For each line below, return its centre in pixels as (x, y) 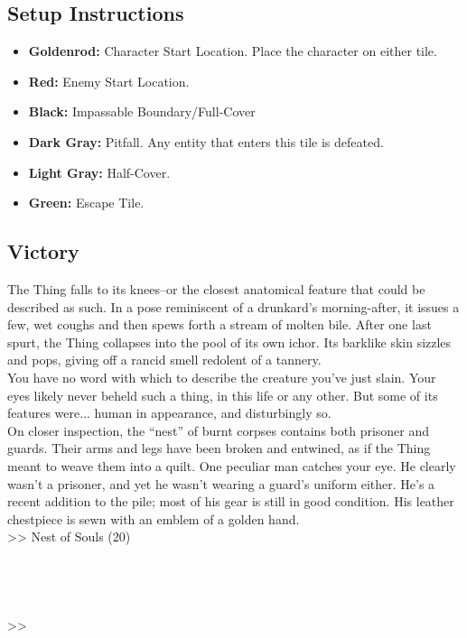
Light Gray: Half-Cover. (99, 172)
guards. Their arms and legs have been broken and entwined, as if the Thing (219, 448)
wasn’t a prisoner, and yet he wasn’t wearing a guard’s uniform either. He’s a (221, 483)
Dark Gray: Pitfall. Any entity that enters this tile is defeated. (206, 141)
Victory (43, 251)
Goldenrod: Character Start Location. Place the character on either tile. (233, 51)
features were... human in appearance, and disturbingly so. (169, 413)
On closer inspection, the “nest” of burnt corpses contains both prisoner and (219, 430)
